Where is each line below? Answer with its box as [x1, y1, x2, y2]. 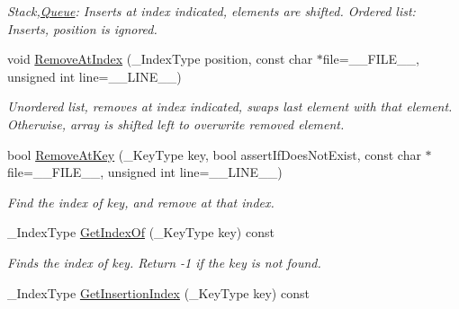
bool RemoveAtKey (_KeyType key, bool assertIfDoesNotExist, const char [7, 145, 421, 163]
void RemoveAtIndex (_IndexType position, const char [7, 49, 313, 68]
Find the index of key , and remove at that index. [7, 192, 274, 211]
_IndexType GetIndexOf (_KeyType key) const [7, 223, 274, 242]
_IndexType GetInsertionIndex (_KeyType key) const [7, 283, 310, 302]
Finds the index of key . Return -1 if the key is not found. [7, 252, 321, 271]
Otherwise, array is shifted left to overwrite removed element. [7, 114, 345, 133]
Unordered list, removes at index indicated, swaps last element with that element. [7, 97, 453, 116]
